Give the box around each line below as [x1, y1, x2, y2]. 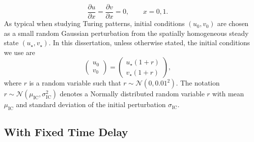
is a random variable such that [29, 78, 121, 88]
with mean [212, 88, 244, 99]
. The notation [176, 78, 220, 88]
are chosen [217, 18, 249, 28]
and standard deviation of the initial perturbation [16, 99, 166, 110]
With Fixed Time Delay [4, 124, 128, 139]
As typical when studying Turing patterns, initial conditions [4, 18, 185, 28]
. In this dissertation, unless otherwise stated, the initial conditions [49, 37, 250, 48]
